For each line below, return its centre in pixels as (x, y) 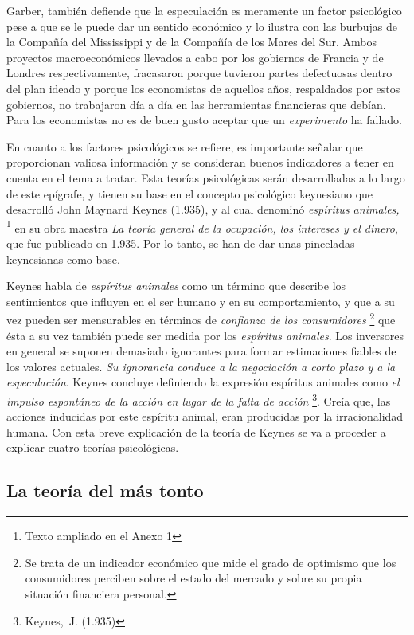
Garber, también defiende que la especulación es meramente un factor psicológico (204, 10)
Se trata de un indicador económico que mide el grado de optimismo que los (211, 562)
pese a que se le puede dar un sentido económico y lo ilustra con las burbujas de (202, 26)
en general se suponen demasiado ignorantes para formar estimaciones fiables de (201, 351)
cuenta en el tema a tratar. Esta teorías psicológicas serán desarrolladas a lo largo (206, 177)
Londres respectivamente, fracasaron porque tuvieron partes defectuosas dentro (199, 73)
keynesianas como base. (63, 259)
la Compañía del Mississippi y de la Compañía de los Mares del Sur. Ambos (191, 42)
